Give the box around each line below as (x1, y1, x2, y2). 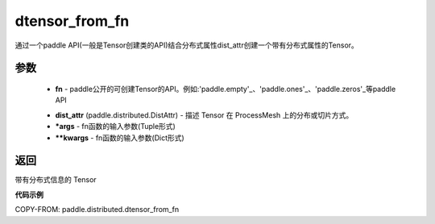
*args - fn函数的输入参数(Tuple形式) (55, 122, 176, 131)
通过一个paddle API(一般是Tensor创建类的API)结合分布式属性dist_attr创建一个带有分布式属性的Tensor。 (14, 40, 358, 50)
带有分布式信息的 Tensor (14, 175, 97, 185)
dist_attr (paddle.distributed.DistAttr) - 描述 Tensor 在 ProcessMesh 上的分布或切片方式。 (55, 110, 354, 120)
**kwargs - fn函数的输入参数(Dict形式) (55, 133, 184, 143)
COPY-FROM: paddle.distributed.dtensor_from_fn (14, 205, 180, 214)
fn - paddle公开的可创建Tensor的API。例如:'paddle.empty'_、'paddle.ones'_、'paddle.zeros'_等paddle (55, 84, 396, 93)
